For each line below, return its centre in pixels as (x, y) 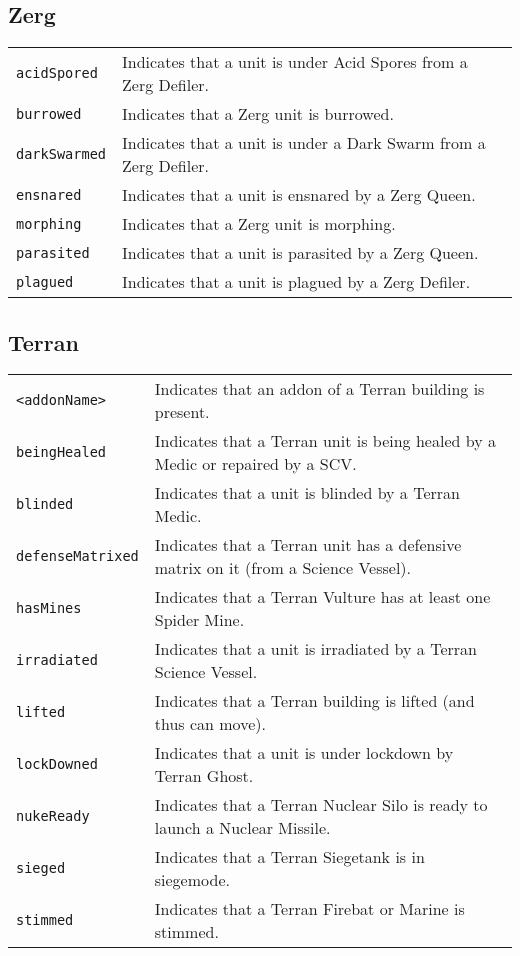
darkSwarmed (61, 154)
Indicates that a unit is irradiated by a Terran (315, 649)
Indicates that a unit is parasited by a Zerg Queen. (300, 253)
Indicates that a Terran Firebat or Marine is (309, 909)
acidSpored (57, 73)
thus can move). (210, 724)
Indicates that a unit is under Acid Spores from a (295, 62)
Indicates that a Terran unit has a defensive (308, 545)
